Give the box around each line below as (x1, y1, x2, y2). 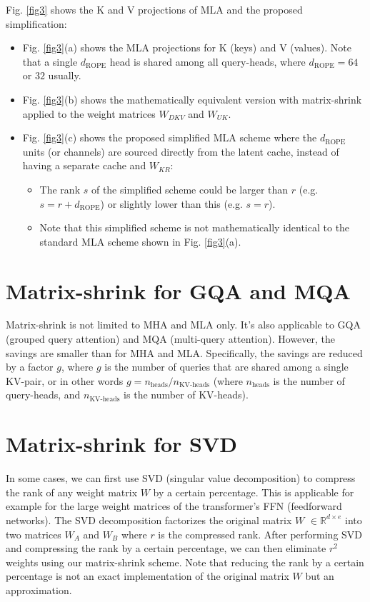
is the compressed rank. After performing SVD (158, 526, 363, 541)
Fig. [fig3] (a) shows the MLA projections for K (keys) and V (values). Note (22, 40, 351, 55)
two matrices (6, 526, 61, 541)
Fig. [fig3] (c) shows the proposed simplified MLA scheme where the (22, 130, 317, 145)
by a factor (6, 359, 54, 374)
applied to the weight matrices (22, 106, 156, 121)
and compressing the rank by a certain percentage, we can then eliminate (6, 541, 326, 556)
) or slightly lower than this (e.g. (100, 196, 243, 211)
